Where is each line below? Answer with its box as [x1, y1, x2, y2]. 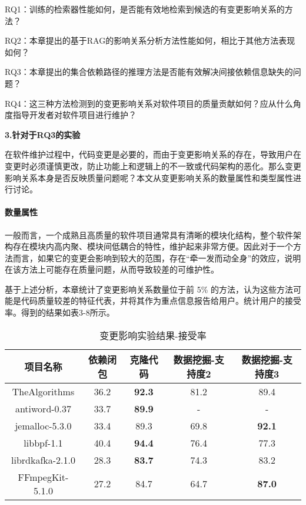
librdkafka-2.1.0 [11, 452, 75, 467]
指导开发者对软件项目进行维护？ [12, 109, 137, 121]
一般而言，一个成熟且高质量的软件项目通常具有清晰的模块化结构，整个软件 [5, 228, 293, 241]
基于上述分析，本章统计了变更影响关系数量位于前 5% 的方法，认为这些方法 [5, 283, 293, 295]
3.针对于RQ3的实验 [5, 128, 81, 140]
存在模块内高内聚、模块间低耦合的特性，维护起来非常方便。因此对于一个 [12, 240, 293, 252]
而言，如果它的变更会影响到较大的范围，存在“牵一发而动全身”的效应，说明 [12, 251, 301, 264]
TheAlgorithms [12, 384, 75, 398]
